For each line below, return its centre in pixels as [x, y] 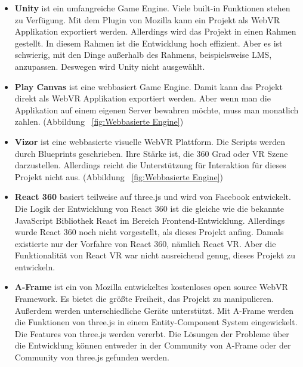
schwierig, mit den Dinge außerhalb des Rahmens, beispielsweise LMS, [143, 55]
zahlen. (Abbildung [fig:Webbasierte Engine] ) [99, 121]
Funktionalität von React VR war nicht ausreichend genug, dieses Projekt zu [155, 255]
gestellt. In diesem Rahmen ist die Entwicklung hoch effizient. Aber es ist [149, 43]
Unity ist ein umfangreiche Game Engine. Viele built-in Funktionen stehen [152, 8]
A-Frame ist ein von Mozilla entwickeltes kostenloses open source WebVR [151, 287]
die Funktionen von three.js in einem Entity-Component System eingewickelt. [156, 322]
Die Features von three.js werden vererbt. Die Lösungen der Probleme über [152, 333]
